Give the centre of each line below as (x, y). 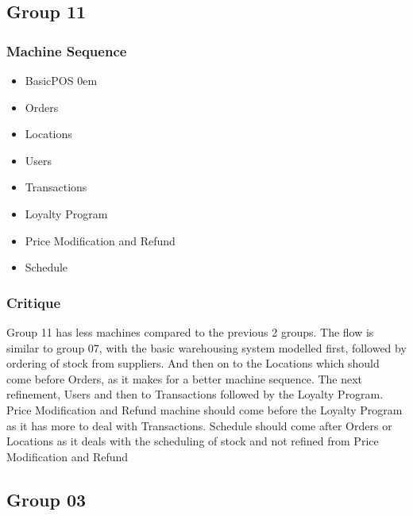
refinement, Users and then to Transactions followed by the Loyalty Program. (195, 394)
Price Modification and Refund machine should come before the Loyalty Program (205, 409)
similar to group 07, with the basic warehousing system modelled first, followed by (206, 347)
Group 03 (46, 499)
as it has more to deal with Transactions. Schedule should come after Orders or (199, 425)
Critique (34, 302)
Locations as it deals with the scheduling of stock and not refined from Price (193, 441)
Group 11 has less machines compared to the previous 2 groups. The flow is (190, 331)
